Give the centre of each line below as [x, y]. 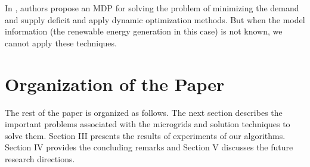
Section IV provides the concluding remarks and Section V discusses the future [149, 147]
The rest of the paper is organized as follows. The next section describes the [144, 112]
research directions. [40, 158]
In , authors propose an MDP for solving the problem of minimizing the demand [152, 8]
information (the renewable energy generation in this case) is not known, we [144, 31]
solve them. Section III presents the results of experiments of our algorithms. [145, 135]
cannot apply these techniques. [61, 42]
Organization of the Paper [115, 83]
